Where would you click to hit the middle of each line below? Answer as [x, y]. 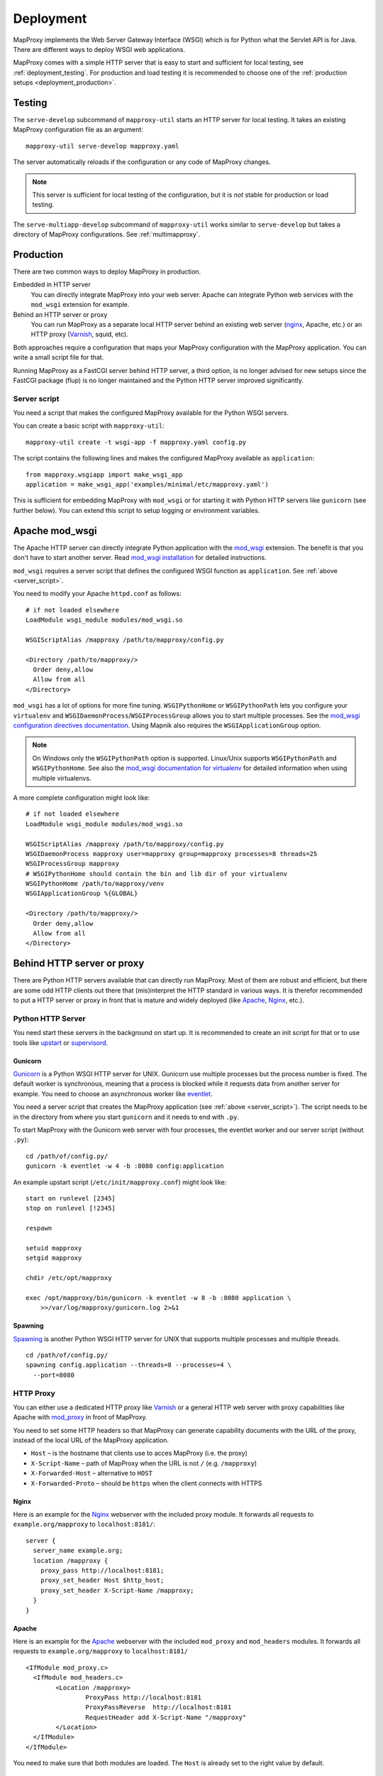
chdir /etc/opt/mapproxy [69, 1278]
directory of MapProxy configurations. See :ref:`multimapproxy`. [107, 234]
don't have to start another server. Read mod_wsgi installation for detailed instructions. [140, 558]
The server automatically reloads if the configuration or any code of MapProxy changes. [142, 162]
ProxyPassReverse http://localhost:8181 [159, 1707]
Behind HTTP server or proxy [79, 964]
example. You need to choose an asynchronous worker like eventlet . [113, 1093]
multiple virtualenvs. [62, 778]
